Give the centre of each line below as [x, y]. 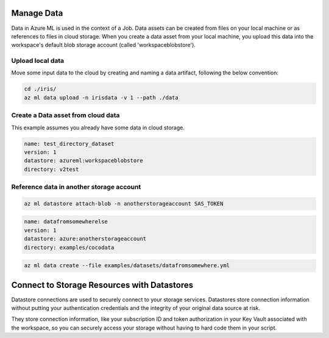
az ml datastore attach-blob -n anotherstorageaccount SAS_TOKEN [124, 203]
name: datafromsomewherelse [66, 222]
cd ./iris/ [40, 89]
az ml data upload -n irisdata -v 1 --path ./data [101, 97]
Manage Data [37, 13]
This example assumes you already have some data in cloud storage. [98, 128]
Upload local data [38, 61]
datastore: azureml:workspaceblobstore [83, 161]
